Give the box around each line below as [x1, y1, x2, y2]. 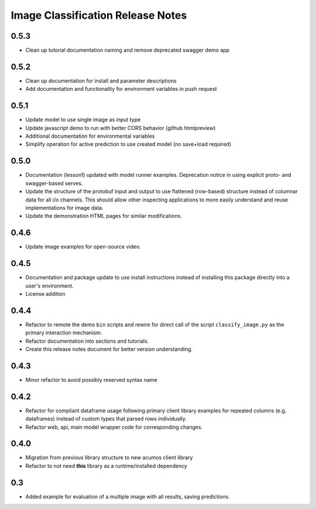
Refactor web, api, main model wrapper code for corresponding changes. [25, 423, 203, 431]
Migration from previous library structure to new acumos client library [25, 454, 193, 461]
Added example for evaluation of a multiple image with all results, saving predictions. [25, 493, 231, 500]
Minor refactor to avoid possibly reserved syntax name [25, 376, 157, 383]
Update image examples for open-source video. [25, 243, 142, 250]
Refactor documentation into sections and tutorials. [25, 337, 149, 344]
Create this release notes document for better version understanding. [25, 346, 193, 353]
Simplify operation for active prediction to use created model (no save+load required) [25, 141, 231, 148]
